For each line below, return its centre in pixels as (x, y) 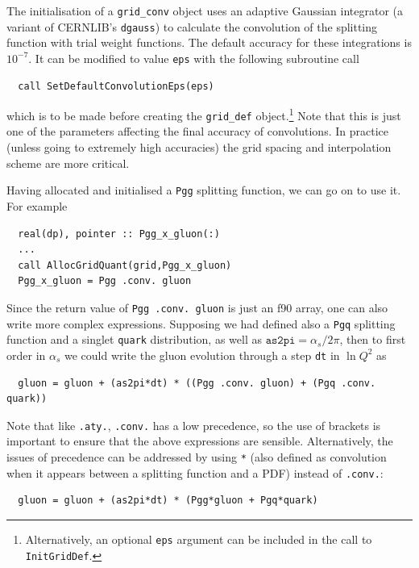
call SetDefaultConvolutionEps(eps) (116, 86)
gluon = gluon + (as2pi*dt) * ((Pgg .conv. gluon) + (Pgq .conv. (197, 383)
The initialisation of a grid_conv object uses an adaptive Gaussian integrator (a (205, 10)
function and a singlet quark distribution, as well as (134, 339)
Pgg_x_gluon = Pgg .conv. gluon (105, 281)
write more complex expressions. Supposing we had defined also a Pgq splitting (201, 323)
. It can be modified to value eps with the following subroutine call (194, 58)
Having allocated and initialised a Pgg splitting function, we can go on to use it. (204, 190)
